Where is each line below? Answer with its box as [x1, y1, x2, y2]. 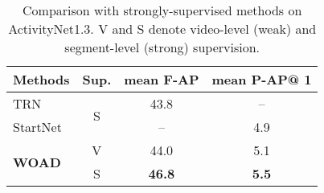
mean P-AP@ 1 [211, 70, 312, 88]
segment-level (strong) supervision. [64, 38, 260, 56]
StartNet [13, 117, 62, 136]
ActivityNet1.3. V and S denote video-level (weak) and [8, 19, 317, 38]
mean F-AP [124, 70, 199, 88]
